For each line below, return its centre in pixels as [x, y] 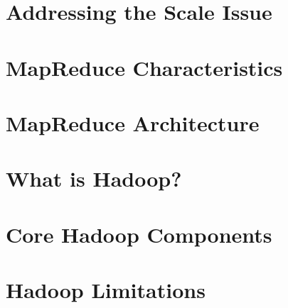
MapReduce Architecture [133, 122]
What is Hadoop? [94, 178]
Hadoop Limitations [106, 290]
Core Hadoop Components [139, 234]
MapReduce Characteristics [144, 67]
